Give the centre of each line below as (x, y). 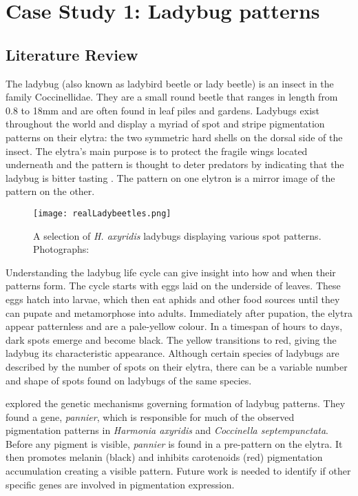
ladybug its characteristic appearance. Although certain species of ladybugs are (172, 353)
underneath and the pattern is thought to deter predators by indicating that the (175, 164)
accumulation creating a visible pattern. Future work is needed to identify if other (178, 471)
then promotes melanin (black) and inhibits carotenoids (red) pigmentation (164, 457)
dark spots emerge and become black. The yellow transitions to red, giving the (171, 339)
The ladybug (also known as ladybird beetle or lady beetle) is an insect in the (170, 83)
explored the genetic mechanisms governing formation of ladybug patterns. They (176, 403)
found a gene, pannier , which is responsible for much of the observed (150, 416)
